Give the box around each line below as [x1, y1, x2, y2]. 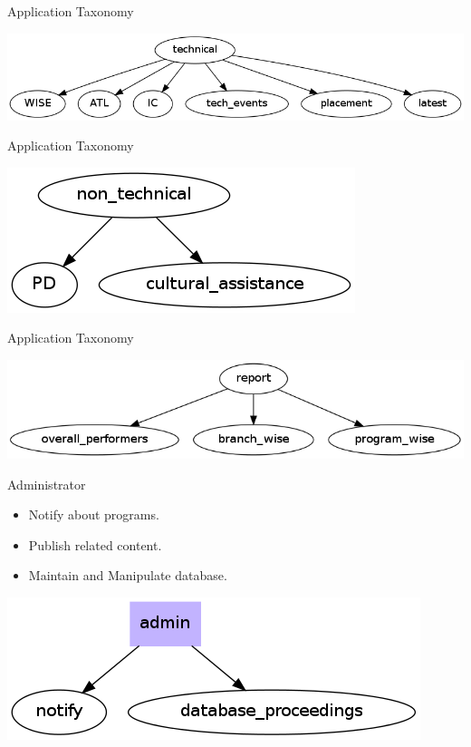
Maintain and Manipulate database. [28, 566, 227, 585]
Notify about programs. [28, 505, 159, 524]
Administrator [7, 474, 86, 493]
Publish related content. [28, 535, 162, 554]
